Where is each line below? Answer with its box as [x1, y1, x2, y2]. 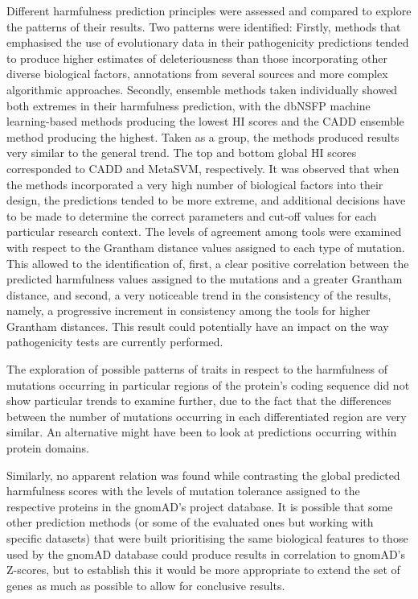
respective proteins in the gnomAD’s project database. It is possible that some [6, 498, 393, 514]
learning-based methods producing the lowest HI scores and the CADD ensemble [6, 113, 404, 130]
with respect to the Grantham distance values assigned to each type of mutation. [6, 238, 405, 255]
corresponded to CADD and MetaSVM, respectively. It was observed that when [6, 159, 400, 176]
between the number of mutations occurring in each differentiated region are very [6, 407, 407, 424]
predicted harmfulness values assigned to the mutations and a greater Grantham [6, 271, 403, 287]
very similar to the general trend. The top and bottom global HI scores [6, 144, 357, 161]
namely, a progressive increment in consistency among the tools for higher [6, 302, 371, 319]
